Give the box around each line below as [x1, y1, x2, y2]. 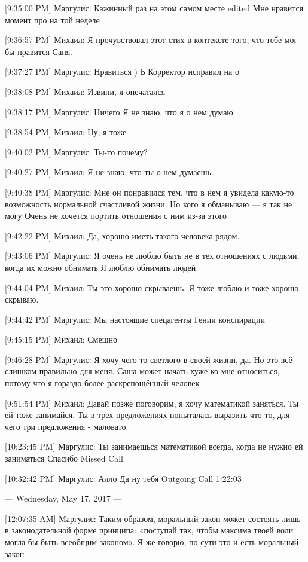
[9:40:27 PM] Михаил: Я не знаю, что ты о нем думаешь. [5, 166, 214, 178]
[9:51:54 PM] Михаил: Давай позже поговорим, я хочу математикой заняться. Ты [5, 396, 299, 409]
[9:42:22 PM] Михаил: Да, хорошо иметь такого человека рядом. [5, 229, 240, 242]
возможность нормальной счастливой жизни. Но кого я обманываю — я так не [5, 197, 292, 210]
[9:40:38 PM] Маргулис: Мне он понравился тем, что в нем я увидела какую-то [5, 185, 294, 198]
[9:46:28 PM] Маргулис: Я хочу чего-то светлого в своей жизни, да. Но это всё [5, 353, 292, 365]
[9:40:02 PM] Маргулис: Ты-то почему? [5, 145, 148, 158]
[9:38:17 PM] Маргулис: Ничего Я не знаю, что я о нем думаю [5, 105, 233, 118]
